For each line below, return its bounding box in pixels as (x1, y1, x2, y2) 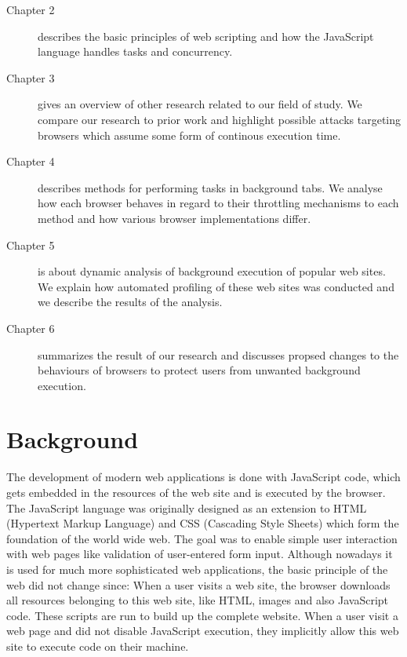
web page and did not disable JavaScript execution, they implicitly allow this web (6, 622, 399, 639)
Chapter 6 (6, 319, 55, 336)
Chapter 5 (6, 236, 55, 253)
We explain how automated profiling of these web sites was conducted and (38, 278, 394, 294)
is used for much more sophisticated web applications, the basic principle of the (6, 560, 388, 577)
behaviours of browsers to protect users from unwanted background (38, 362, 361, 378)
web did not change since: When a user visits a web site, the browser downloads (6, 576, 391, 593)
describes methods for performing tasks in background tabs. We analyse (38, 179, 383, 195)
